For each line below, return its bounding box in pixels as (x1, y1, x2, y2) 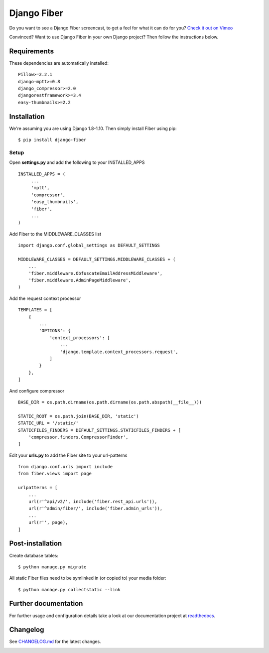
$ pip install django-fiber (18, 137, 87, 143)
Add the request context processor (9, 295, 81, 301)
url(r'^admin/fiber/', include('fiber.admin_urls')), (28, 506, 163, 512)
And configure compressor (9, 388, 65, 393)
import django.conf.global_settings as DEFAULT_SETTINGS (18, 243, 160, 249)
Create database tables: (9, 552, 59, 558)
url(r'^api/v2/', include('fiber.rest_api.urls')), (28, 499, 157, 505)
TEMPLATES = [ (18, 307, 52, 313)
